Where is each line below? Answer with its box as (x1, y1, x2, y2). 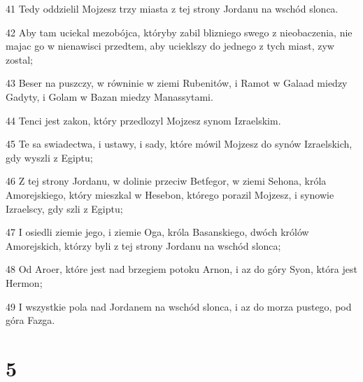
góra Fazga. (6, 313, 55, 327)
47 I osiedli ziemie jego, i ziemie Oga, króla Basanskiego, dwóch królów (6, 225, 309, 239)
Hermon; (6, 275, 43, 290)
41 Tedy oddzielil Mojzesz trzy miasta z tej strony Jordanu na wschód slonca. (6, 1, 339, 15)
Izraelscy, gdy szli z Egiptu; (6, 201, 123, 215)
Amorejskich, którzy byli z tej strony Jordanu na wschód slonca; (6, 238, 281, 253)
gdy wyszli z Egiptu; (6, 150, 93, 164)
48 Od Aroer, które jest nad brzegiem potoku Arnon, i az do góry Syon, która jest (6, 262, 357, 276)
